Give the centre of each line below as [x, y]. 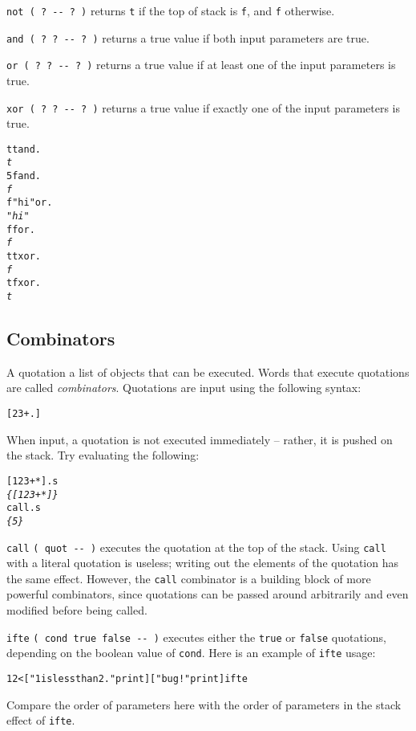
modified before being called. [77, 610]
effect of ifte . [41, 720]
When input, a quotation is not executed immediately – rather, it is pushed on [200, 439]
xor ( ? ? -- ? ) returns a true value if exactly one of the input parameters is [204, 107]
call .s [24, 508]
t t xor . [24, 257]
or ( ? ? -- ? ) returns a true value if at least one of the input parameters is [201, 65]
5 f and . [24, 176]
